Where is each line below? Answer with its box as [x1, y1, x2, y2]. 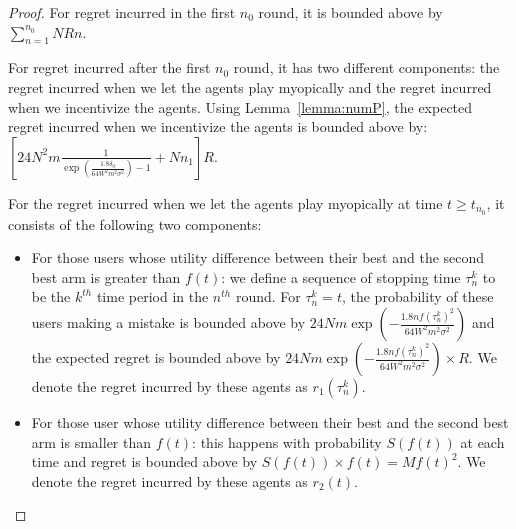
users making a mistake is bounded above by [31, 312, 306, 332]
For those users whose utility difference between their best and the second [31, 247, 485, 268]
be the [31, 286, 71, 307]
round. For [235, 286, 301, 307]
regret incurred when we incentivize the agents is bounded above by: [8, 116, 428, 137]
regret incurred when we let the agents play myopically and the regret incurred [8, 76, 492, 97]
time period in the [96, 286, 209, 307]
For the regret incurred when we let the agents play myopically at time [8, 192, 443, 213]
